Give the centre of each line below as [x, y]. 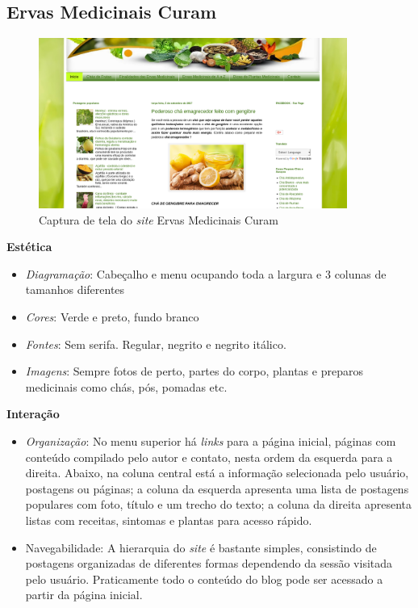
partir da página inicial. [84, 595]
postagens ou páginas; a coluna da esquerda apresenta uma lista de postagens [217, 488]
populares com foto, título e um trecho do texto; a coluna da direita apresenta [219, 504]
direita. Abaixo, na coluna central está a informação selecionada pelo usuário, [217, 473]
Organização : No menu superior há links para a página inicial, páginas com [211, 441]
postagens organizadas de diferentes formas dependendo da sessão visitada [209, 563]
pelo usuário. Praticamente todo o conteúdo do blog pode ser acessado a [204, 579]
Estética [29, 247]
